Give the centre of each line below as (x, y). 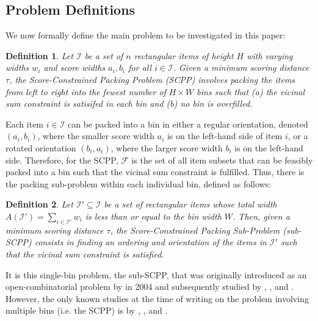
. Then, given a (261, 216)
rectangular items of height (184, 55)
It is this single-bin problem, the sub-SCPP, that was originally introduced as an (156, 274)
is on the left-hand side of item (225, 136)
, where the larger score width (167, 147)
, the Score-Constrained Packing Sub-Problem (195, 230)
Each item (25, 124)
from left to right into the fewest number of (86, 91)
